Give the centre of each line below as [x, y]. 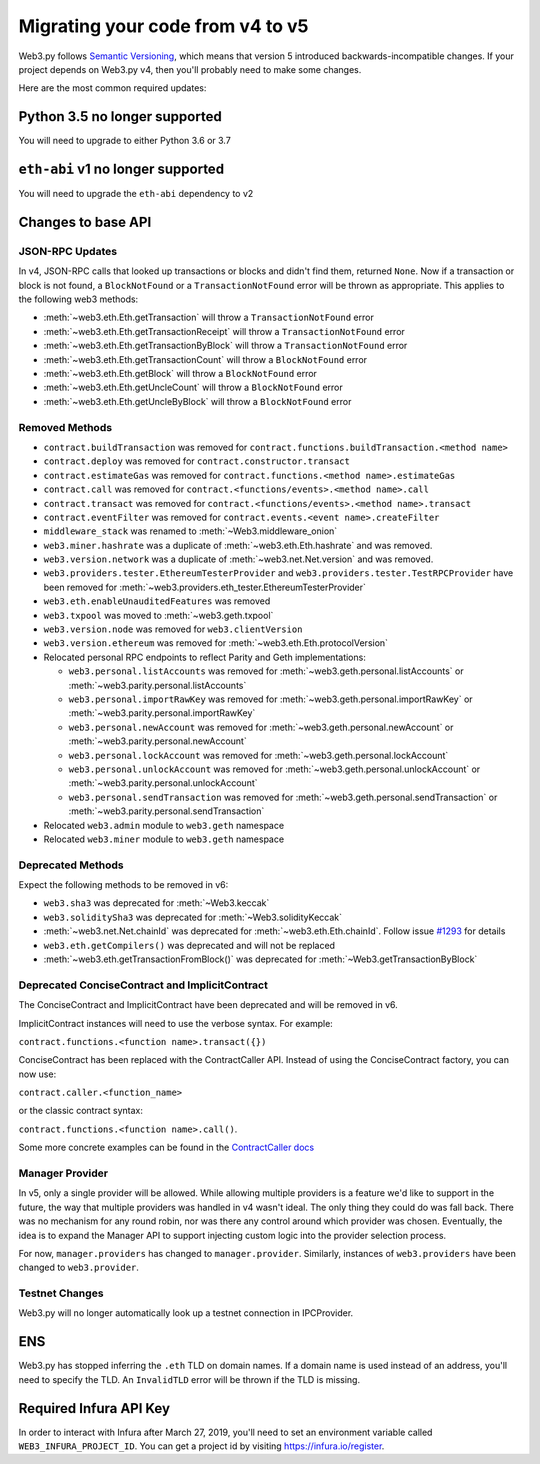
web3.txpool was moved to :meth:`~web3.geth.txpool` [158, 615]
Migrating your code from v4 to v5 [163, 26]
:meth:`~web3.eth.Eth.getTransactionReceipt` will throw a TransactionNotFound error [224, 331]
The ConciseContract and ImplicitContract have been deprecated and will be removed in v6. [208, 1005]
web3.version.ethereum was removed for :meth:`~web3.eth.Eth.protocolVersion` [216, 643]
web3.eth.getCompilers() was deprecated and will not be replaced [189, 945]
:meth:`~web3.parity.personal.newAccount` [157, 741]
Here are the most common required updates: [112, 88]
